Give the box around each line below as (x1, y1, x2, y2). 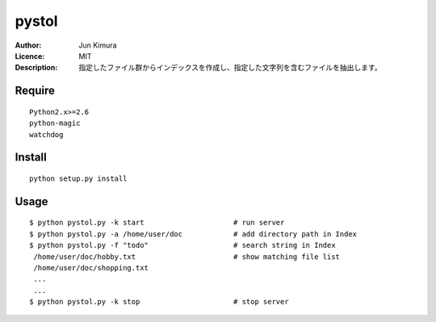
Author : (15, 40, 42, 50)
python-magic (29, 119, 81, 128)
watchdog (29, 130, 64, 139)
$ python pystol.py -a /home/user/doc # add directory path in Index (29, 229, 358, 238)
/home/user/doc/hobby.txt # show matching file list (33, 252, 341, 261)
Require (15, 84, 56, 98)
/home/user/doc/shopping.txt (33, 263, 149, 272)
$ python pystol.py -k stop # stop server (29, 297, 290, 307)
